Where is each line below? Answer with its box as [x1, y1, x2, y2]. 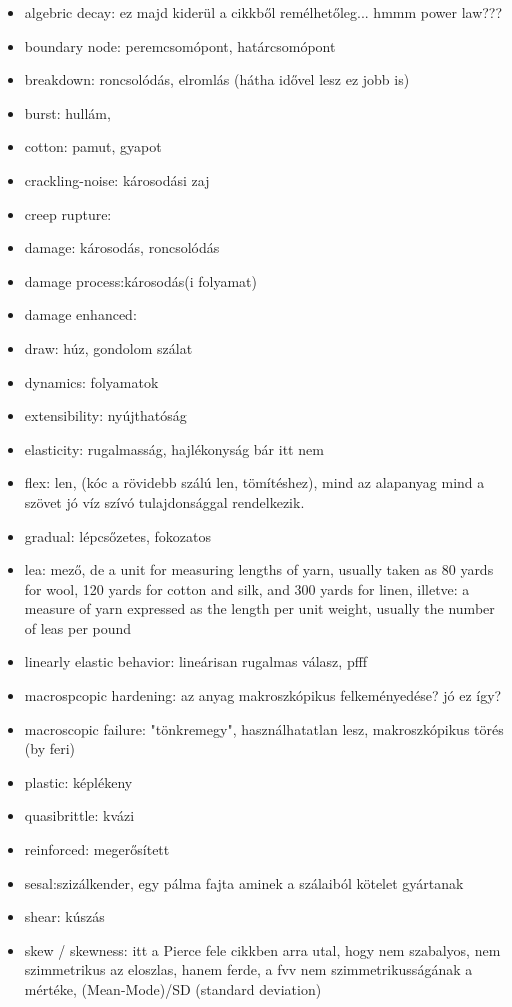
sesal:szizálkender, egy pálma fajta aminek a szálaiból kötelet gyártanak [24, 872, 464, 893]
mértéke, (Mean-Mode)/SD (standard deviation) [24, 979, 322, 999]
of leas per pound [24, 617, 132, 638]
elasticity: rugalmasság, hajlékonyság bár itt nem [24, 438, 324, 459]
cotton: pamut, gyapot [24, 136, 162, 157]
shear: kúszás [24, 906, 105, 927]
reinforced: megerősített [24, 839, 170, 860]
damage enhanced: [24, 304, 137, 325]
